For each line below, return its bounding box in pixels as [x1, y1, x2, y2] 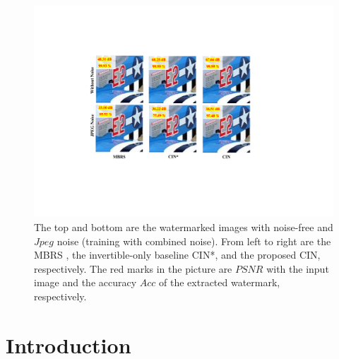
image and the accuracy [34, 275, 137, 290]
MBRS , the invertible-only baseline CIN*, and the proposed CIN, [34, 247, 321, 262]
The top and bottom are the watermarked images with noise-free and [34, 219, 333, 234]
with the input [266, 261, 329, 276]
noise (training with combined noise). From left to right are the [56, 233, 331, 248]
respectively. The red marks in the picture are [34, 261, 232, 276]
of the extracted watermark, [159, 275, 280, 290]
